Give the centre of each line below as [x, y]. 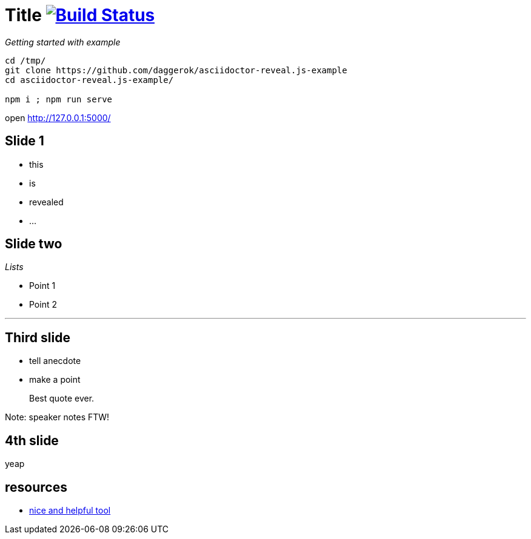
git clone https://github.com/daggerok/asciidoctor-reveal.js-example [176, 70]
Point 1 [42, 286]
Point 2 [43, 305]
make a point [55, 380]
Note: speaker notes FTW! [57, 417]
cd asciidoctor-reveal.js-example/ [89, 80]
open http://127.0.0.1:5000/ [58, 117]
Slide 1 [25, 141]
